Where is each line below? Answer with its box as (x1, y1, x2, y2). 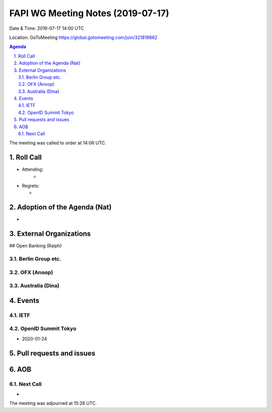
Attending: (22, 167, 44, 173)
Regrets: (22, 183, 40, 189)
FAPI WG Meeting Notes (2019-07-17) (9, 8, 170, 19)
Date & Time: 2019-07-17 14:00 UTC (9, 25, 84, 31)
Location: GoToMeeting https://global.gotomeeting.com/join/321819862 (9, 34, 158, 40)
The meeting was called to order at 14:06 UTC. (9, 140, 106, 146)
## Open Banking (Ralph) (9, 243, 62, 249)
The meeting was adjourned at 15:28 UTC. (9, 400, 97, 406)
